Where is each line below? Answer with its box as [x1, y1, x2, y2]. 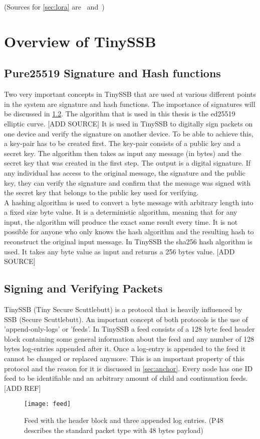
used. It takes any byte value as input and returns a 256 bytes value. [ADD [4, 246, 235, 256]
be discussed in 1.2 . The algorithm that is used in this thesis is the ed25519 [4, 108, 235, 119]
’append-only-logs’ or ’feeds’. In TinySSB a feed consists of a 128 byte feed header [4, 324, 255, 334]
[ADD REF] [4, 382, 41, 393]
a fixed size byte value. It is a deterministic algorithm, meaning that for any [4, 207, 237, 217]
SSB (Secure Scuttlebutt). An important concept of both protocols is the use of [4, 314, 248, 324]
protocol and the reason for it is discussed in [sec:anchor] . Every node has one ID [4, 363, 253, 373]
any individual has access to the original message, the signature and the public [4, 167, 245, 178]
